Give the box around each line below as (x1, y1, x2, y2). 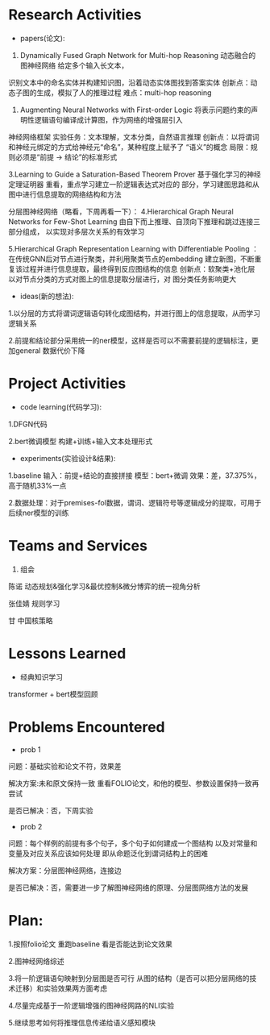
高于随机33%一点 (8, 480, 67, 490)
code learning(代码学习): (19, 401, 102, 412)
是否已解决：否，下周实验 (8, 805, 93, 815)
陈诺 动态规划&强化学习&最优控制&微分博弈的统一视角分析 (8, 581, 201, 591)
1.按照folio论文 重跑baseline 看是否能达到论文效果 (8, 939, 173, 949)
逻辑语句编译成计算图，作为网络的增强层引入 (34, 114, 183, 124)
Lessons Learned (8, 645, 127, 663)
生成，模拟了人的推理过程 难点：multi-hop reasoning (35, 87, 212, 98)
